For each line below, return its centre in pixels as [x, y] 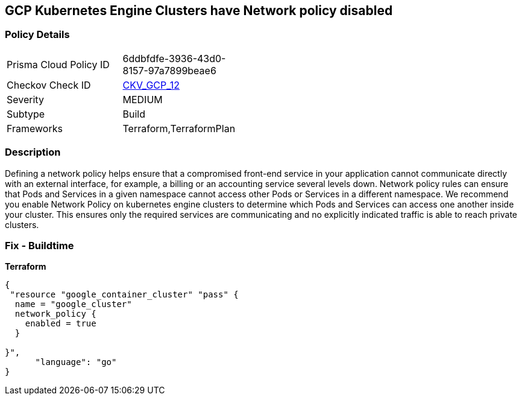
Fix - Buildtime [39, 245]
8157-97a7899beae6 [169, 70]
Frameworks [35, 128]
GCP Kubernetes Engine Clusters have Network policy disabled [199, 11]
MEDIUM [143, 99]
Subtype [26, 114]
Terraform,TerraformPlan [179, 128]
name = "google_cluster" [73, 304]
